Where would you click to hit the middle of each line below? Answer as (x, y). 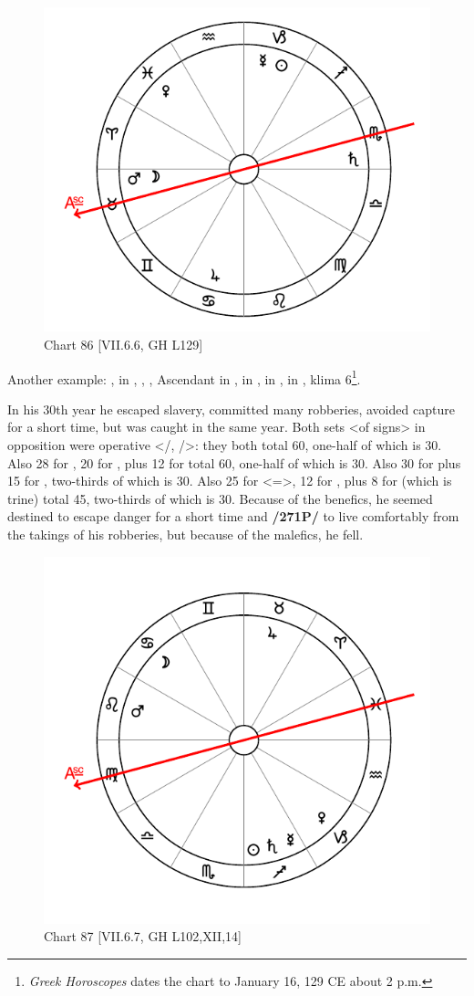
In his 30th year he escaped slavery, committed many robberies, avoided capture (231, 409)
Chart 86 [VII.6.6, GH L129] (124, 344)
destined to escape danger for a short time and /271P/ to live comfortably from (233, 516)
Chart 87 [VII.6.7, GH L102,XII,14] (143, 936)
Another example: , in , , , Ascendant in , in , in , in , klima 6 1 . (184, 377)
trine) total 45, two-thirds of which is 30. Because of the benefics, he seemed (220, 498)
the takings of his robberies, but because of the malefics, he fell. (185, 534)
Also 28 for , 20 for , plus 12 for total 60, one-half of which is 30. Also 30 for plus (234, 462)
